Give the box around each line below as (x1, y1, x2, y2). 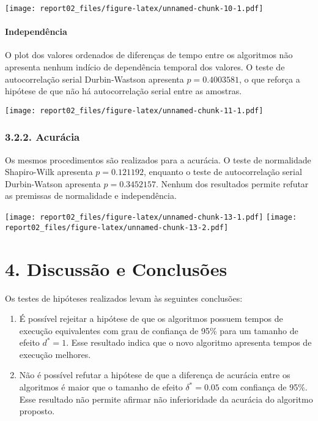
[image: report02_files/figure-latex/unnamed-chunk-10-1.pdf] (5, 4, 264, 13)
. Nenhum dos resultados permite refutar (156, 177, 309, 190)
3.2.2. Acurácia (5, 129, 80, 144)
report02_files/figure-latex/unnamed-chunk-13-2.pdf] (5, 223, 229, 232)
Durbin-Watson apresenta (5, 177, 101, 190)
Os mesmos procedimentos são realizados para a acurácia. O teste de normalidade (5, 153, 311, 166)
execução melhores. (19, 348, 91, 360)
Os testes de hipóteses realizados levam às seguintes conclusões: (5, 291, 243, 304)
